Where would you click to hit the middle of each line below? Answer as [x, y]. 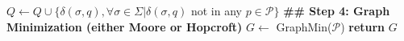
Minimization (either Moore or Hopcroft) [125, 26]
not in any [216, 10]
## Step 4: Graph [337, 10]
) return [363, 26]
